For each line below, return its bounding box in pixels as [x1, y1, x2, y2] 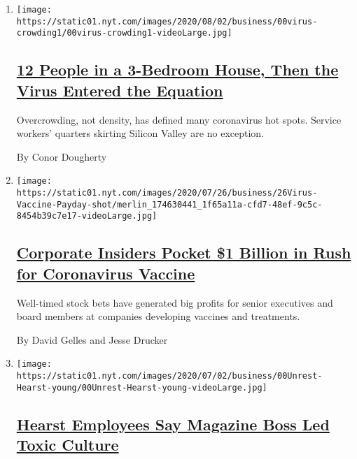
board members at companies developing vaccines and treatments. [16, 309, 300, 323]
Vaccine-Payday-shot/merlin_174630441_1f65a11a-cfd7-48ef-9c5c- [16, 199, 323, 210]
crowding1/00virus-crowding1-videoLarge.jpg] [16, 28, 232, 38]
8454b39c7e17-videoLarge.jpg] [16, 211, 157, 221]
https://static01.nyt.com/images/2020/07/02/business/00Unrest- [16, 371, 323, 381]
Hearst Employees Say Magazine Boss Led [16, 413, 330, 435]
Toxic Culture [16, 434, 119, 456]
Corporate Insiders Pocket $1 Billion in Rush [16, 242, 351, 263]
